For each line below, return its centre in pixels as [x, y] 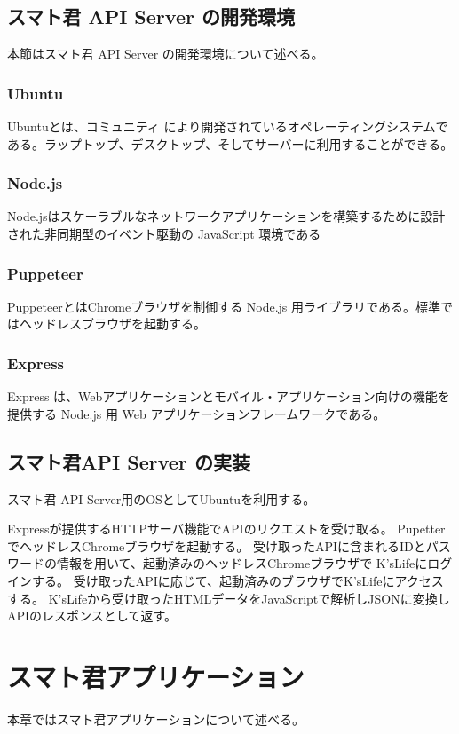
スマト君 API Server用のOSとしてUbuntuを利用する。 [162, 498]
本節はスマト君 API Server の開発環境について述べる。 [166, 54]
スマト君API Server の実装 [129, 461]
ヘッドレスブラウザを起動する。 [112, 324]
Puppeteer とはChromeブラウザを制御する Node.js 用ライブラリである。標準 [224, 306]
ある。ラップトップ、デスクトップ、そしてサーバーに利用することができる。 [230, 143]
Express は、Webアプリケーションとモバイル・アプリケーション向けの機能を [229, 396]
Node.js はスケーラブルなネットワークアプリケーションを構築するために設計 [226, 216]
